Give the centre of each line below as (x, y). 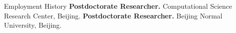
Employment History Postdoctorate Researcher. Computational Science (118, 6)
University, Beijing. (33, 25)
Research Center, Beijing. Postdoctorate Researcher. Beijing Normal (113, 15)
